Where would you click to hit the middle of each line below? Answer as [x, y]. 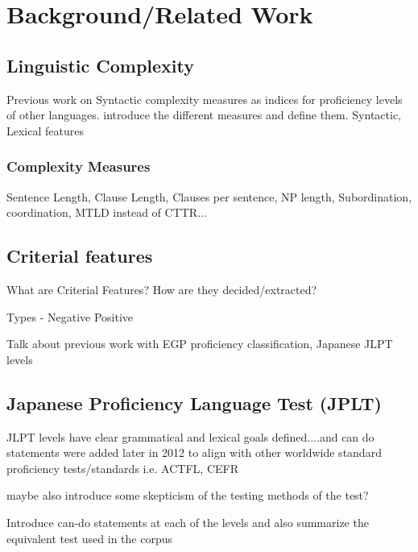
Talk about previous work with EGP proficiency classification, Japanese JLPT [200, 344]
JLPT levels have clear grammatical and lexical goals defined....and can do [190, 436]
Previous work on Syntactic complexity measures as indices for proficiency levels [205, 99]
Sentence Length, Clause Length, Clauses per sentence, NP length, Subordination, [209, 196]
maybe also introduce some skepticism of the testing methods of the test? [188, 495]
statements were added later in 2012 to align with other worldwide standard [194, 452]
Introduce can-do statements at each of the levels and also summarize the [188, 522]
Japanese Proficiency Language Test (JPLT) [194, 403]
